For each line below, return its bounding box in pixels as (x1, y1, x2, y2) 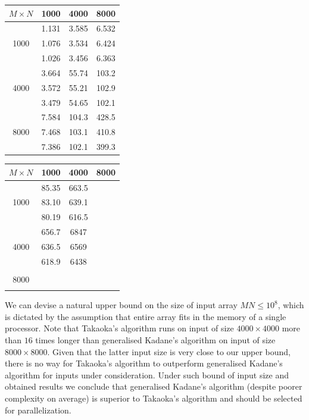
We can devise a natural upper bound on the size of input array (5, 299, 238, 311)
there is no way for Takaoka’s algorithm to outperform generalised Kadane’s (5, 357, 283, 369)
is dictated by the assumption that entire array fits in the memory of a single (5, 310, 286, 322)
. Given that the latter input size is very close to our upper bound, (47, 345, 291, 358)
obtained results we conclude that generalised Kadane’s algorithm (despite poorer (5, 380, 302, 393)
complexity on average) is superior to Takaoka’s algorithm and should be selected (5, 391, 302, 404)
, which (277, 299, 304, 311)
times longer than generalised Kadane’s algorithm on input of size (35, 333, 276, 346)
